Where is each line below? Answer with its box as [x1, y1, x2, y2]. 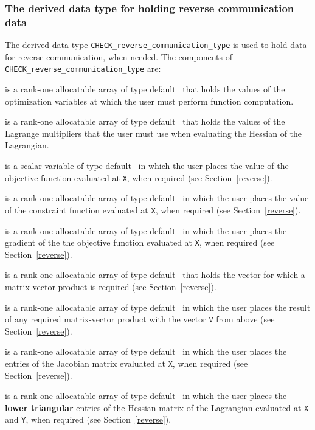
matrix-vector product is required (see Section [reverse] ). [5, 280, 216, 293]
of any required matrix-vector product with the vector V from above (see [5, 313, 275, 325]
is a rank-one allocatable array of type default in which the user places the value [5, 192, 309, 204]
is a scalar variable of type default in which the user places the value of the [5, 159, 289, 172]
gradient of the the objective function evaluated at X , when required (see [5, 236, 275, 249]
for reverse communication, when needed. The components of [5, 50, 232, 63]
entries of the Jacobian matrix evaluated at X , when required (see [5, 356, 248, 369]
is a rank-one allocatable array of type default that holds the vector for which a [5, 268, 305, 281]
